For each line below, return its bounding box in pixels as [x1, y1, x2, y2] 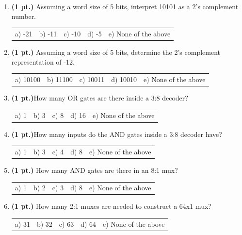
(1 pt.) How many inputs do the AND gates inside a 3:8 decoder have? [11, 129, 222, 139]
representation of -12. [11, 56, 75, 67]
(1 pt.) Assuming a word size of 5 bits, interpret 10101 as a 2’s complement [11, 1, 239, 11]
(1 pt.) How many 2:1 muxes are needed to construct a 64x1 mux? [11, 201, 211, 211]
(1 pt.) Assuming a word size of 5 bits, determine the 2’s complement [11, 47, 221, 57]
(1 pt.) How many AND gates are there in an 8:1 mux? [11, 165, 178, 175]
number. [11, 11, 36, 21]
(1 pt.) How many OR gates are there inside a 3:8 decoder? [11, 93, 188, 103]
